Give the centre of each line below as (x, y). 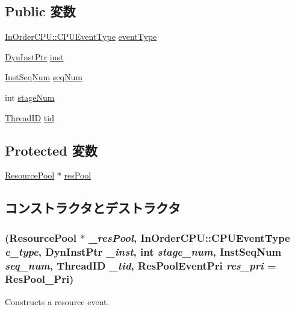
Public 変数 (40, 11)
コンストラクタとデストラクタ (93, 208)
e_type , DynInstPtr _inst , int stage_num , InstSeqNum (143, 251)
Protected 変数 (51, 150)
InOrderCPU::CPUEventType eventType (81, 36)
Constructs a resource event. (57, 301)
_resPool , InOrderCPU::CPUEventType (189, 237)
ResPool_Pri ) (39, 279)
